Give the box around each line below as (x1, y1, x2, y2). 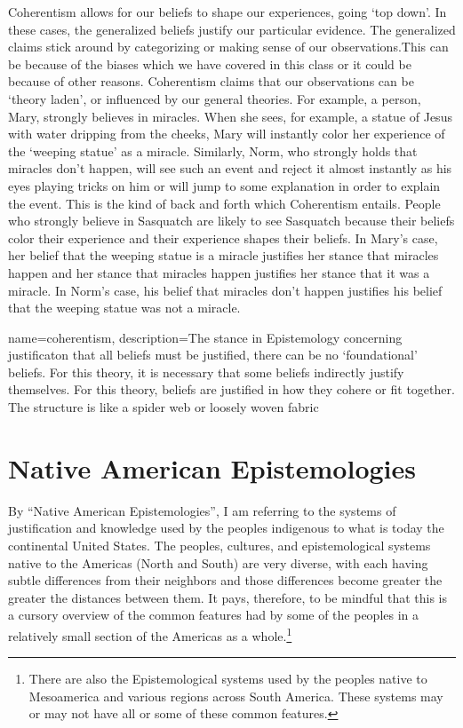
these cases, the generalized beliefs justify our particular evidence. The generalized (8, 20, 456, 38)
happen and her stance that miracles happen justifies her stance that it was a (8, 263, 430, 281)
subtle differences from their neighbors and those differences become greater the (8, 571, 443, 590)
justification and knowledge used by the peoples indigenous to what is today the (8, 518, 444, 537)
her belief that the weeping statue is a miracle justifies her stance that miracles (8, 246, 439, 265)
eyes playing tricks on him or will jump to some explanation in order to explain (8, 176, 441, 194)
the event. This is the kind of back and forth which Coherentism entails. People (8, 194, 441, 212)
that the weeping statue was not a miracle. (8, 298, 241, 317)
